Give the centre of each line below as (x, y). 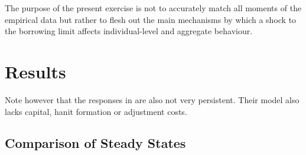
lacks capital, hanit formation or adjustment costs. (96, 111)
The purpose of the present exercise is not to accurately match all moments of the (153, 8)
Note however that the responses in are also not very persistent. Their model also (152, 99)
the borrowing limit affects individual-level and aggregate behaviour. (129, 31)
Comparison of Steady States (95, 143)
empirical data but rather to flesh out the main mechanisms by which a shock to (151, 19)
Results (35, 71)
